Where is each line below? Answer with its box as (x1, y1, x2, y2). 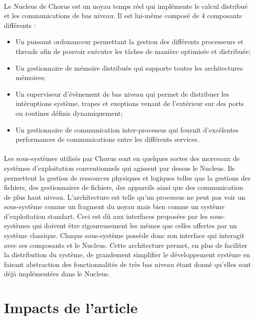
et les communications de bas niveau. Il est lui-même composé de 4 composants (4, 10, 242, 21)
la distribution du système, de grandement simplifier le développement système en (4, 249, 250, 260)
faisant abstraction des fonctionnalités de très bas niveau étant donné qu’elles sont (4, 259, 251, 269)
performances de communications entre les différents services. (15, 134, 200, 144)
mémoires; (15, 72, 46, 82)
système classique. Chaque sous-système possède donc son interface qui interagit (4, 230, 245, 240)
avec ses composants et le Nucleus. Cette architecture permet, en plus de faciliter (4, 240, 248, 250)
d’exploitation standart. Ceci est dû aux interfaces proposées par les (4, 211, 208, 221)
